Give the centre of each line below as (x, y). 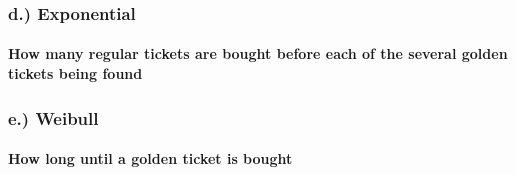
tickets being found (75, 73)
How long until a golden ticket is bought (150, 158)
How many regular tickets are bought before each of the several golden (258, 53)
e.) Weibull (53, 117)
